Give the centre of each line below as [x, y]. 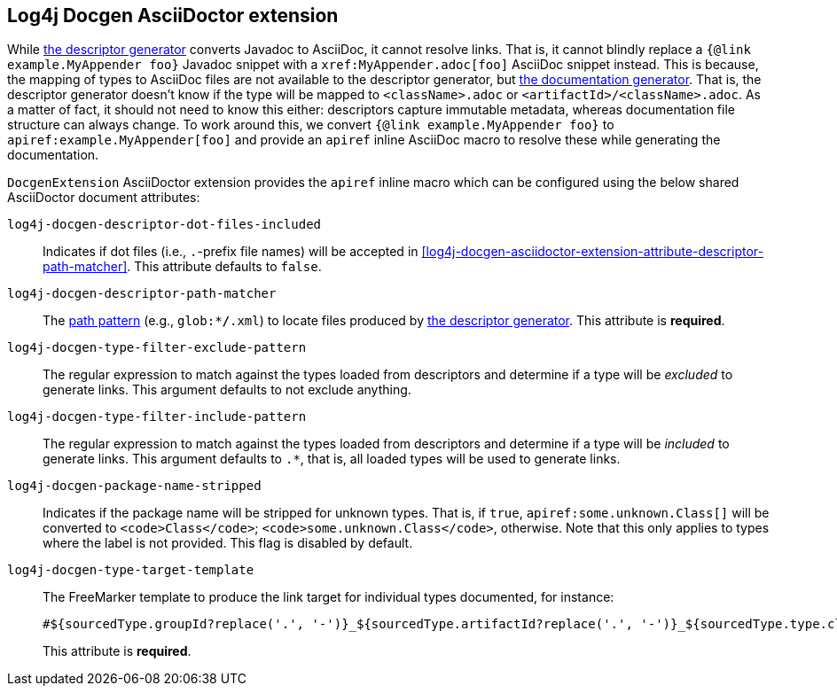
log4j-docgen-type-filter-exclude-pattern [157, 348]
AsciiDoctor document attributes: [104, 198]
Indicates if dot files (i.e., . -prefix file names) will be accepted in [231, 252]
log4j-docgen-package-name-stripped [134, 486]
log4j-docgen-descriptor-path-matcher [142, 294]
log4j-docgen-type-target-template [131, 570]
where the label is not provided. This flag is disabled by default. [228, 543]
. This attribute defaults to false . [224, 267]
